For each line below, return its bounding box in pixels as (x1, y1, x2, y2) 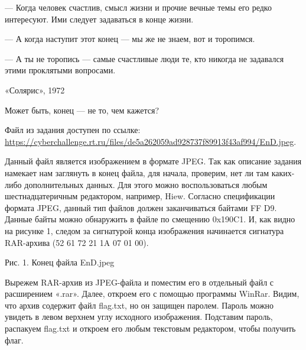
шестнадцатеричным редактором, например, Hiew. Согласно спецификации (5, 190, 275, 202)
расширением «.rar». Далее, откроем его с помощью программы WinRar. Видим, (5, 287, 300, 300)
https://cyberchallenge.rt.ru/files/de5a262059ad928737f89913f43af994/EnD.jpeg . (5, 135, 297, 147)
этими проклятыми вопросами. (5, 64, 116, 76)
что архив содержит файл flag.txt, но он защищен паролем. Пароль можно (5, 299, 274, 311)
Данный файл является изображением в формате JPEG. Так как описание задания (5, 155, 302, 167)
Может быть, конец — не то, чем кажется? (5, 103, 159, 116)
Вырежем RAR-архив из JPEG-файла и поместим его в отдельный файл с (5, 276, 274, 288)
